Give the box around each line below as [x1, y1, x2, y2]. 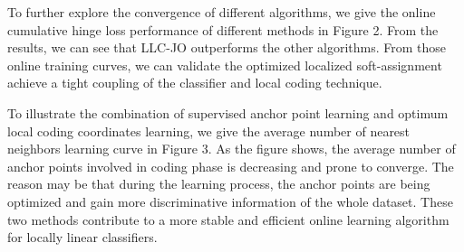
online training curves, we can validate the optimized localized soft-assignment [7, 55, 442, 74]
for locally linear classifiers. [7, 228, 158, 247]
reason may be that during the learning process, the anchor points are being [7, 174, 430, 193]
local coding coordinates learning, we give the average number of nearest [7, 121, 411, 140]
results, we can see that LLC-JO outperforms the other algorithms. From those [7, 38, 447, 57]
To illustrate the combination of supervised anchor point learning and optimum [7, 103, 449, 122]
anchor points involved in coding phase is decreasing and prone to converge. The [7, 156, 454, 175]
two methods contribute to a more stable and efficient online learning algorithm [7, 210, 449, 229]
